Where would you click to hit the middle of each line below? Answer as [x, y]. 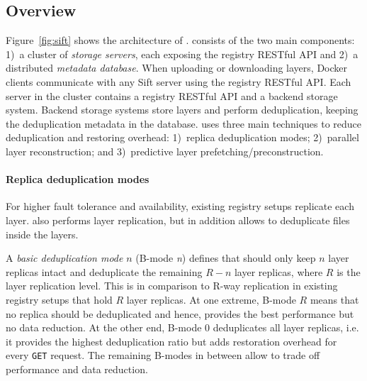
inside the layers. [42, 234]
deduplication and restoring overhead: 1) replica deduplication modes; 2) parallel [182, 137]
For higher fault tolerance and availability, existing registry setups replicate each [180, 206]
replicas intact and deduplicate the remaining [104, 271]
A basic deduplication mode [64, 258]
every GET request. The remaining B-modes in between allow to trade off [163, 355]
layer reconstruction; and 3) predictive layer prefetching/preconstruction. [165, 151]
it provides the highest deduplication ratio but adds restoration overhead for [171, 341]
